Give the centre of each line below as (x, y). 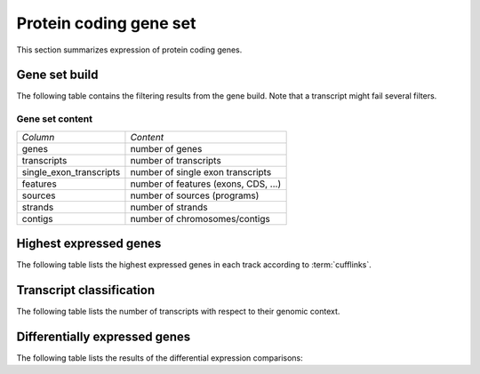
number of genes (166, 148)
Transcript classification (86, 290)
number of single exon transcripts (201, 171)
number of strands (169, 207)
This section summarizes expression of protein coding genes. (129, 50)
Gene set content (55, 119)
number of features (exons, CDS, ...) (206, 184)
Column (38, 137)
